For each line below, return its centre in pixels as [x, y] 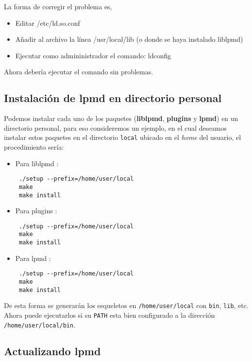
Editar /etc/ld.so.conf [48, 23]
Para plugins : [36, 211]
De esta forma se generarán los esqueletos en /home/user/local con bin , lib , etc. [126, 305]
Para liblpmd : [37, 163]
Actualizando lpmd [52, 351]
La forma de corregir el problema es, [58, 6]
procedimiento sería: [34, 147]
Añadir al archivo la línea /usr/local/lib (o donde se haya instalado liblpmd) [129, 39]
